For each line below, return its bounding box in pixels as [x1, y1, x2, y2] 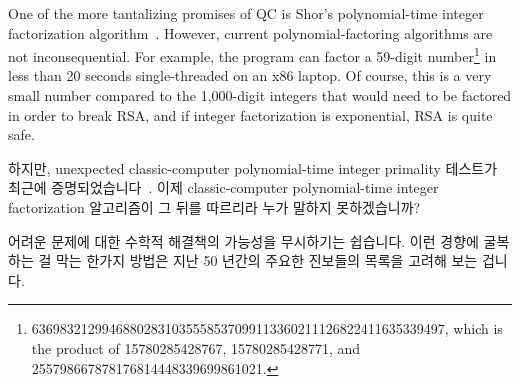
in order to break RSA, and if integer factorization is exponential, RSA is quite [8, 104, 493, 125]
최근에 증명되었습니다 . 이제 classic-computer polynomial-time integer [8, 177, 439, 198]
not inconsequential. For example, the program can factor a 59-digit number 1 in [8, 43, 497, 66]
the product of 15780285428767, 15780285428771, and [31, 337, 361, 358]
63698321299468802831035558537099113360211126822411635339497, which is [31, 318, 503, 339]
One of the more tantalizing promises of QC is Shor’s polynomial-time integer [8, 3, 484, 23]
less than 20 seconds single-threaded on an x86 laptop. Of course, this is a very [8, 65, 492, 86]
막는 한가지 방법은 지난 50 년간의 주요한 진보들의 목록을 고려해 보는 [55, 250, 478, 271]
